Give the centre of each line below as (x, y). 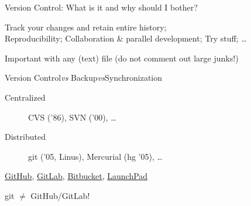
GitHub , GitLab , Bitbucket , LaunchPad (76, 176)
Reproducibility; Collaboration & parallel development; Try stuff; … (126, 38)
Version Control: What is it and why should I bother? (101, 7)
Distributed (25, 137)
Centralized (25, 97)
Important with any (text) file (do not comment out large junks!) (122, 58)
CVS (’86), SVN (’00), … (72, 117)
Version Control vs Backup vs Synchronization (84, 78)
